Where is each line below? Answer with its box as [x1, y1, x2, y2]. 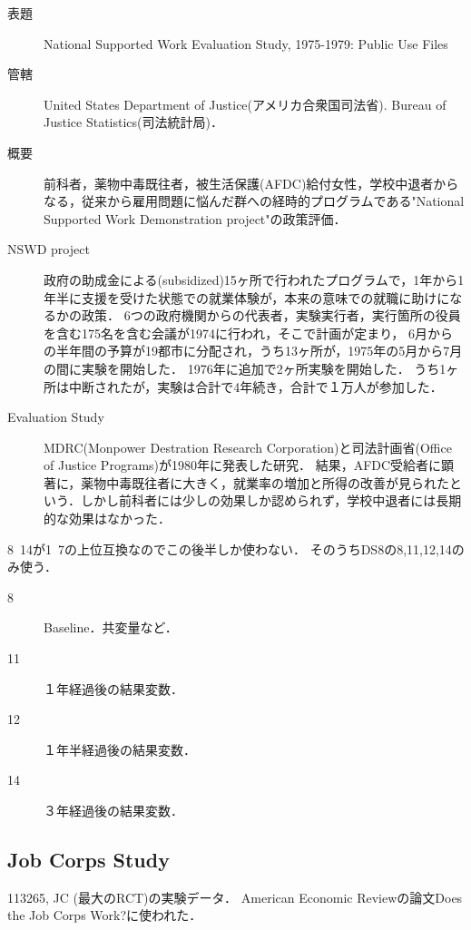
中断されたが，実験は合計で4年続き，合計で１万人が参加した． [68, 377, 443, 396]
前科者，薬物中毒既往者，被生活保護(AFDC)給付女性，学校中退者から [44, 173, 459, 192]
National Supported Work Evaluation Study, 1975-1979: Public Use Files [44, 34, 448, 53]
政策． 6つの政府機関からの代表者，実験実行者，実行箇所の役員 [81, 306, 461, 325]
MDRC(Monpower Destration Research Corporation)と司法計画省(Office [44, 437, 452, 456]
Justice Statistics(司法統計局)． [44, 113, 223, 132]
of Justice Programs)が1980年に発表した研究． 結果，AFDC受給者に [44, 455, 442, 475]
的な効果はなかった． [44, 509, 171, 528]
